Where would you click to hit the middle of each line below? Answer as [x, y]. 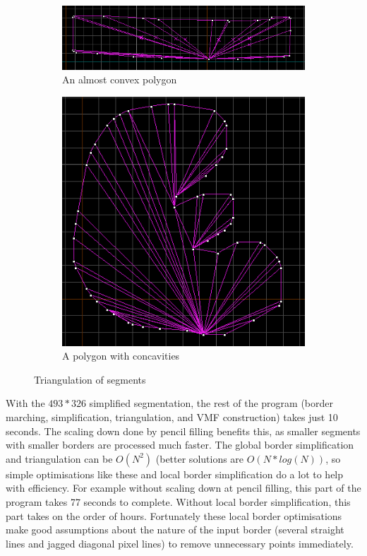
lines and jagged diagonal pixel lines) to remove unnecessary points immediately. [180, 543]
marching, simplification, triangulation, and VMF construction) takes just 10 [172, 417]
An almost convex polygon [120, 79]
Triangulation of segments [90, 379]
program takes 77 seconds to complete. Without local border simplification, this [178, 501]
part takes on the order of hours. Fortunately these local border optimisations [174, 515]
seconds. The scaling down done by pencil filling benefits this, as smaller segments [183, 431]
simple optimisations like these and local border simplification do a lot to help [175, 474]
